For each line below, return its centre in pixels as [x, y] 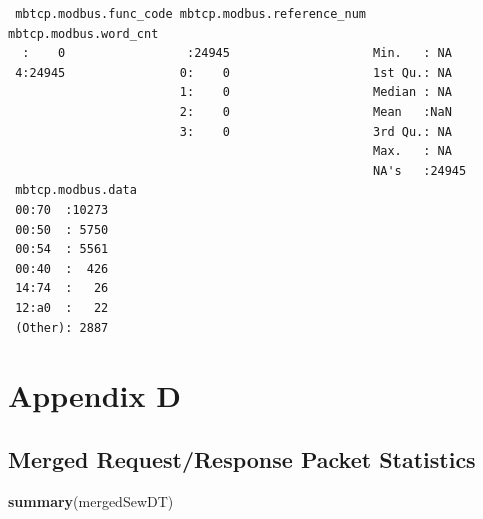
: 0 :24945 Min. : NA [237, 53]
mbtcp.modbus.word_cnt [83, 33]
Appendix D [94, 395]
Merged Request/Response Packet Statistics [242, 458]
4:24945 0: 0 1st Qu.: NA [233, 72]
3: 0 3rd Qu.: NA [315, 131]
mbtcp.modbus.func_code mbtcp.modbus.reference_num [190, 14]
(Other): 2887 [62, 327]
